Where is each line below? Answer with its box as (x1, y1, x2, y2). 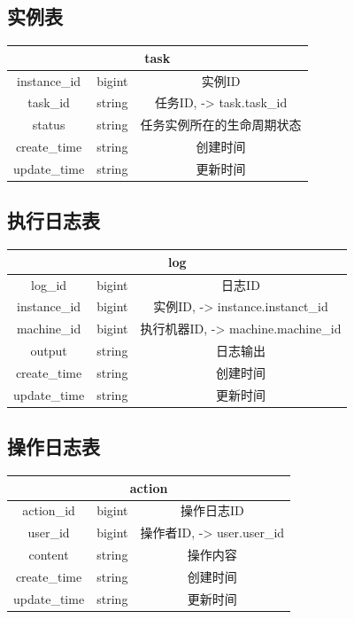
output (30, 341, 67, 360)
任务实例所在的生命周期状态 (140, 115, 302, 134)
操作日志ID (180, 501, 244, 520)
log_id (31, 275, 67, 294)
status (32, 115, 65, 134)
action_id (22, 501, 75, 520)
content (28, 545, 69, 564)
